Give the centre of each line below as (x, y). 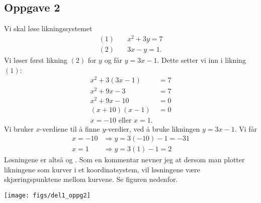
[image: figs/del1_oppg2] (47, 195)
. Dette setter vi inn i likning (201, 60)
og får (113, 60)
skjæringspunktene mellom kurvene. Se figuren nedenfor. (91, 179)
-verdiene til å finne (70, 128)
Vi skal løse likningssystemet (48, 28)
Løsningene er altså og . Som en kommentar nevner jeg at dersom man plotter (124, 160)
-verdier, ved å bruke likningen (153, 128)
